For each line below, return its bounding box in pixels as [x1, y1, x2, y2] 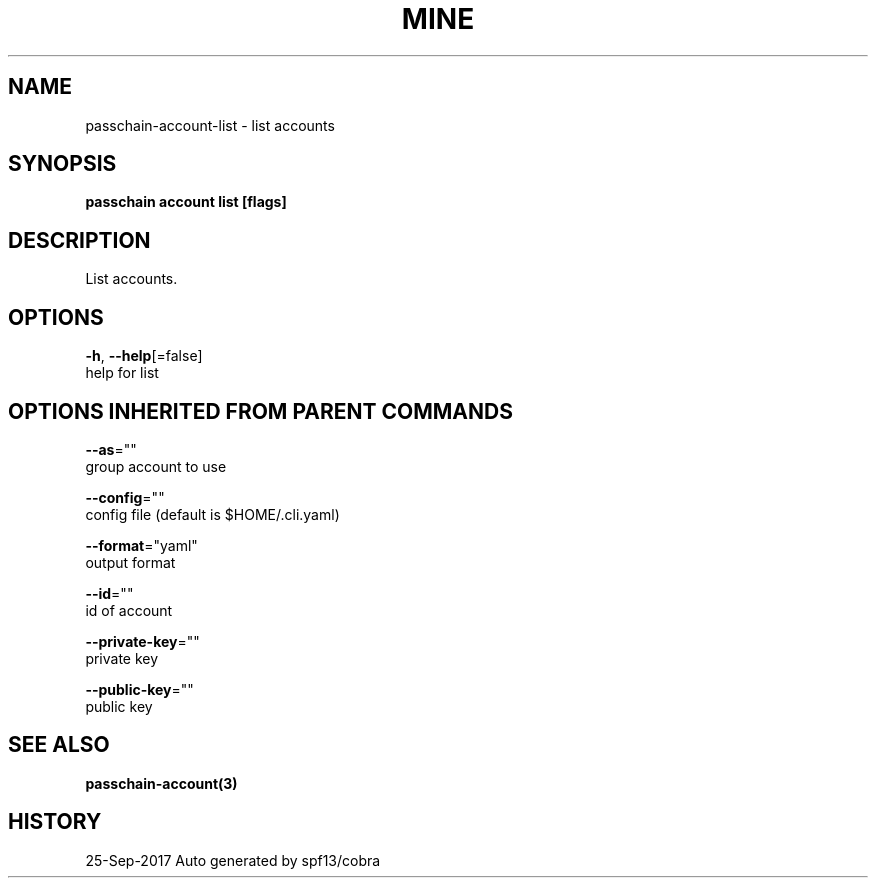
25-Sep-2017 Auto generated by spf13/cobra [85, 851, 381, 869]
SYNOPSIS [8, 151, 117, 177]
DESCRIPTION [8, 227, 151, 253]
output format [85, 553, 176, 571]
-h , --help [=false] [85, 347, 203, 365]
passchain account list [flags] [85, 193, 287, 211]
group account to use [85, 457, 227, 475]
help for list [85, 364, 159, 382]
